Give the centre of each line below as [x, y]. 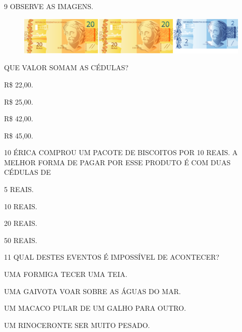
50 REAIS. [21, 240]
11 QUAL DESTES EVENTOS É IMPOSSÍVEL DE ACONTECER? [112, 257]
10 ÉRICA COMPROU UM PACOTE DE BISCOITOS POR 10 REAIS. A [121, 152]
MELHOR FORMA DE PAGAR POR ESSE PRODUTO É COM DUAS [117, 162]
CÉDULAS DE [27, 172]
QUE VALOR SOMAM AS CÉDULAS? [66, 67]
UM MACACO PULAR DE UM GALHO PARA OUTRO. [95, 308]
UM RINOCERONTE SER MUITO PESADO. [77, 325]
